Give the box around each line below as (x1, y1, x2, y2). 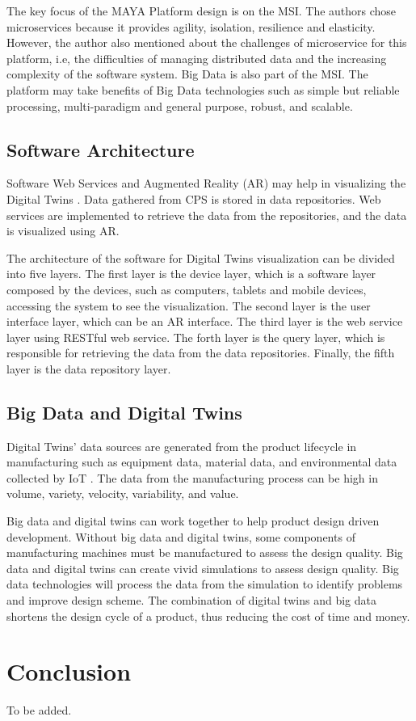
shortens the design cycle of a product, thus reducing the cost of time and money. (6, 607, 410, 624)
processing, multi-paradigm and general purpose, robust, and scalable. (6, 97, 353, 114)
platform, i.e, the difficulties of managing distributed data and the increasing (6, 49, 387, 66)
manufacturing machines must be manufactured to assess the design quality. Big (6, 544, 403, 561)
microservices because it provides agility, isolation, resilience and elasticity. (6, 18, 376, 35)
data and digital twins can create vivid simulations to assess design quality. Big (6, 559, 399, 576)
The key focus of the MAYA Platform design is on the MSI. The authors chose (6, 2, 397, 19)
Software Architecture (6, 137, 195, 162)
